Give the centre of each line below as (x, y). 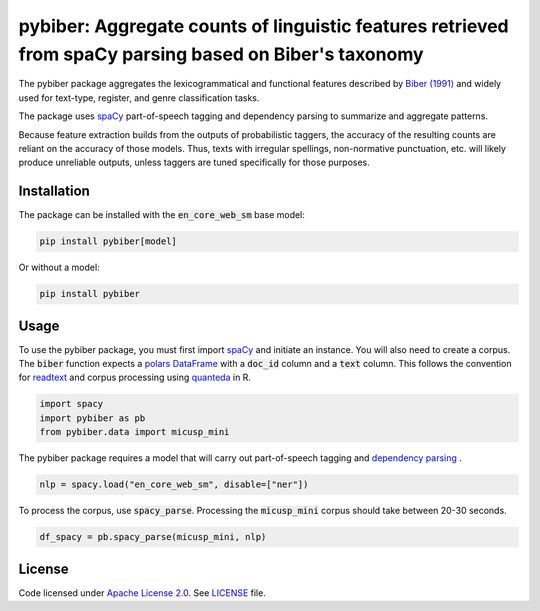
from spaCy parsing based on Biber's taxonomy (221, 54)
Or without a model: (59, 267)
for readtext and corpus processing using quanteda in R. (135, 377)
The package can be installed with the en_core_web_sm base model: (161, 215)
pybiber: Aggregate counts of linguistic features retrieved (263, 26)
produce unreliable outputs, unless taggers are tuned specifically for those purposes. (194, 162)
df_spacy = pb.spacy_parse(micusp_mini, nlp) (153, 537)
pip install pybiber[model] (108, 241)
